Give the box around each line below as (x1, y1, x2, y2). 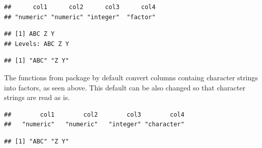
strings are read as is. (4, 92, 70, 103)
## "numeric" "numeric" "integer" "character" (4, 121, 184, 128)
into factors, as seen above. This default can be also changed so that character (4, 82, 245, 92)
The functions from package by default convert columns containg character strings (4, 72, 258, 82)
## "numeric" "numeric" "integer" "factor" (4, 13, 156, 21)
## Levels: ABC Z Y (4, 40, 69, 47)
